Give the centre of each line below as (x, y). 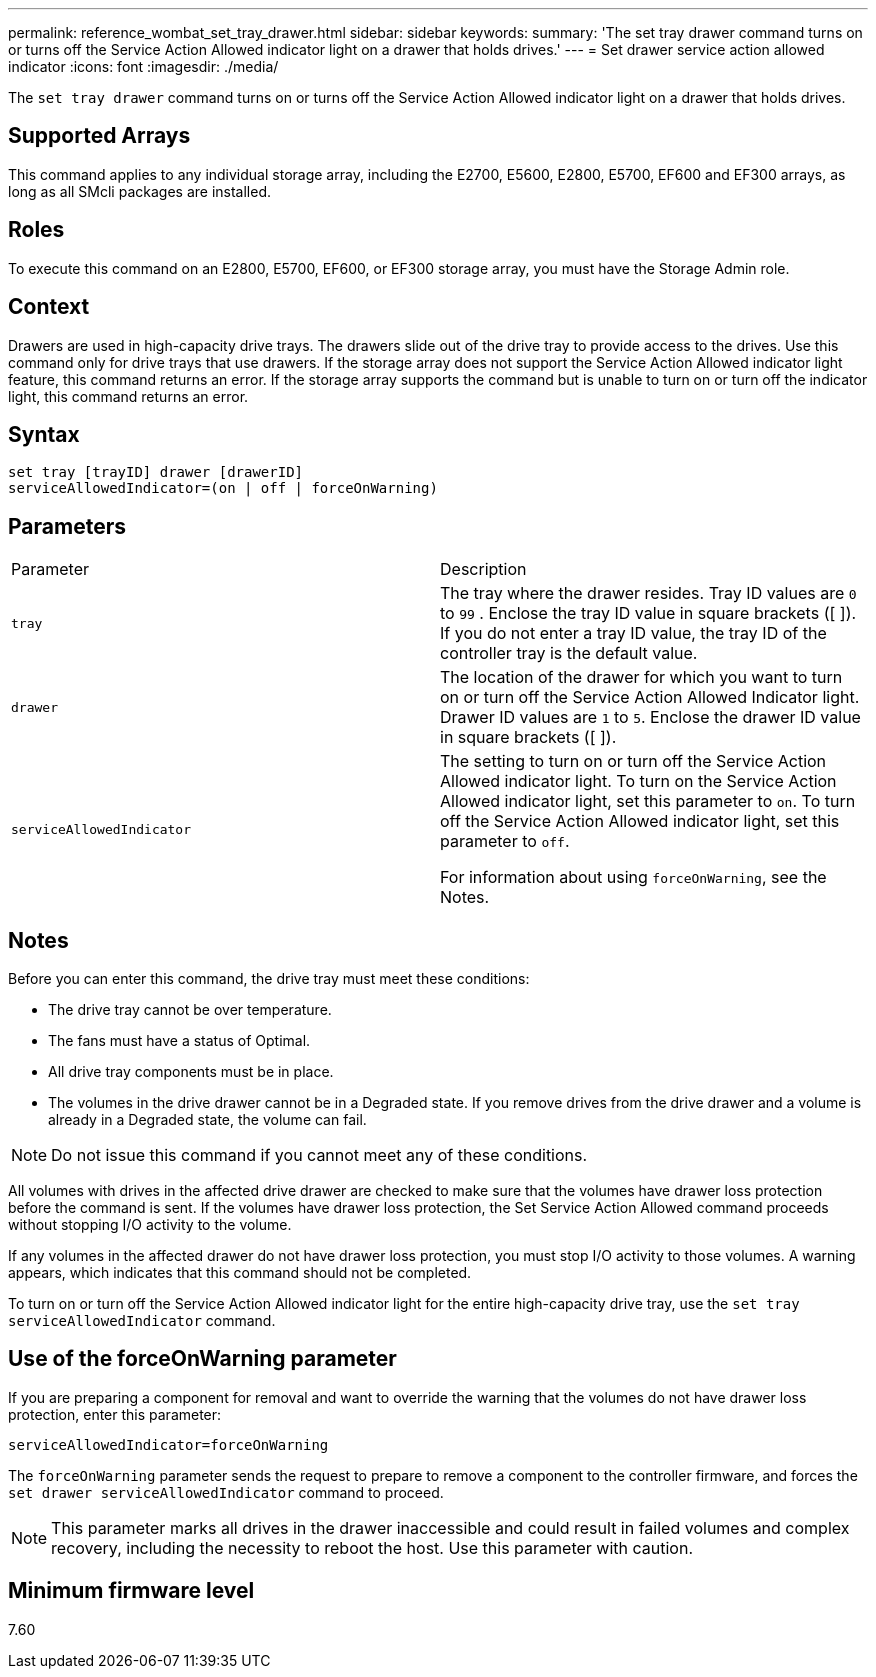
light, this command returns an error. (128, 396)
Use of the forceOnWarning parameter (202, 1359)
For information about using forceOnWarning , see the (633, 877)
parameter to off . (505, 841)
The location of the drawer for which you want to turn (641, 677)
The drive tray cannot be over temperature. (190, 1010)
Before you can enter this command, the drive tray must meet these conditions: (269, 979)
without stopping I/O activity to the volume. (150, 1225)
